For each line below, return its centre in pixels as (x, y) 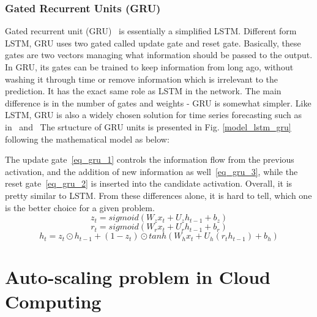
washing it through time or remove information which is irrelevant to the (142, 79)
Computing (53, 301)
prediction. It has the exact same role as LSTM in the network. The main (143, 91)
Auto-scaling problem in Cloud (138, 277)
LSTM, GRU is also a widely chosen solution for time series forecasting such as (154, 115)
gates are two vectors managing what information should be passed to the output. (159, 55)
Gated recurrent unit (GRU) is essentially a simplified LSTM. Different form (151, 31)
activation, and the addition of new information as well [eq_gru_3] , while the (151, 171)
